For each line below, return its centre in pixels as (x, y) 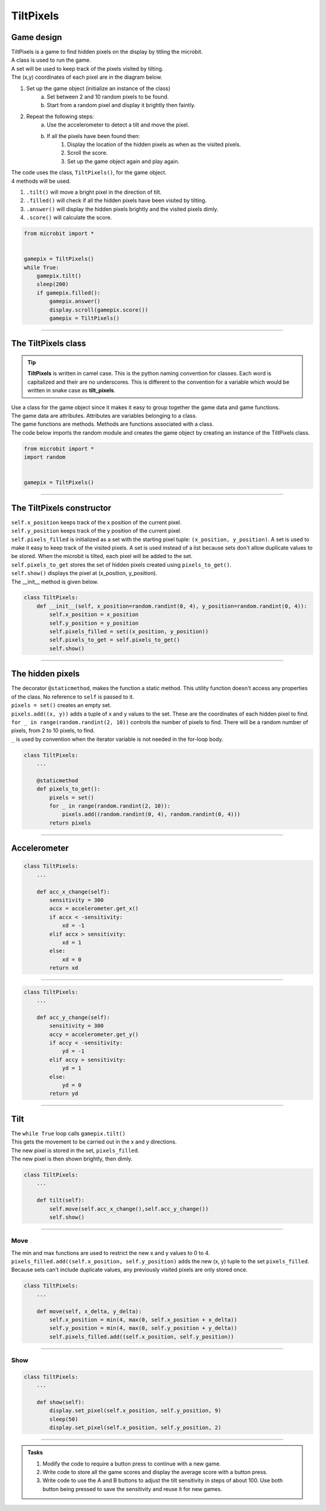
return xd (64, 968)
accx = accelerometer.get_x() (94, 909)
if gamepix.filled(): (69, 293)
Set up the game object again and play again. (123, 161)
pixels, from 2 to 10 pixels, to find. (53, 731)
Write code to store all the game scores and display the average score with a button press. (155, 1472)
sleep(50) (64, 1419)
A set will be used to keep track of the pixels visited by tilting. (87, 68)
